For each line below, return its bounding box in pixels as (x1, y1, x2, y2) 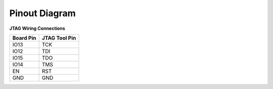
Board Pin (12, 34, 36, 41)
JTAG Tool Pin (41, 34, 76, 41)
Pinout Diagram (9, 8, 76, 19)
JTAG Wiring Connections (9, 25, 65, 31)
